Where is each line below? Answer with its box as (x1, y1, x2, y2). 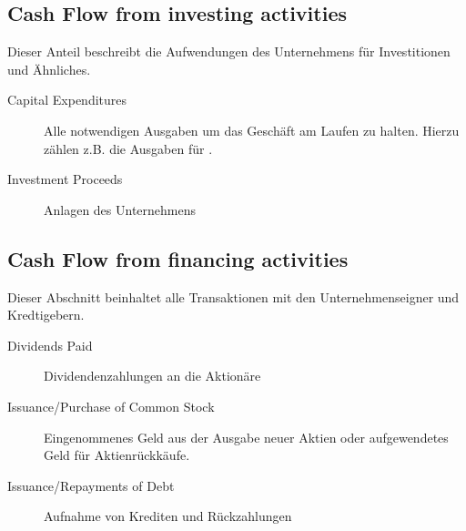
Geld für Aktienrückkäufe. (44, 445, 190, 465)
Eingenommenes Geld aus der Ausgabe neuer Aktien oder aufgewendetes (44, 427, 449, 446)
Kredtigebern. (7, 305, 85, 324)
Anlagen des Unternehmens (44, 199, 197, 219)
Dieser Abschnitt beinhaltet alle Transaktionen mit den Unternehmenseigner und (7, 287, 460, 306)
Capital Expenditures (7, 90, 127, 109)
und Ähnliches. (7, 59, 91, 78)
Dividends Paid (7, 335, 93, 354)
